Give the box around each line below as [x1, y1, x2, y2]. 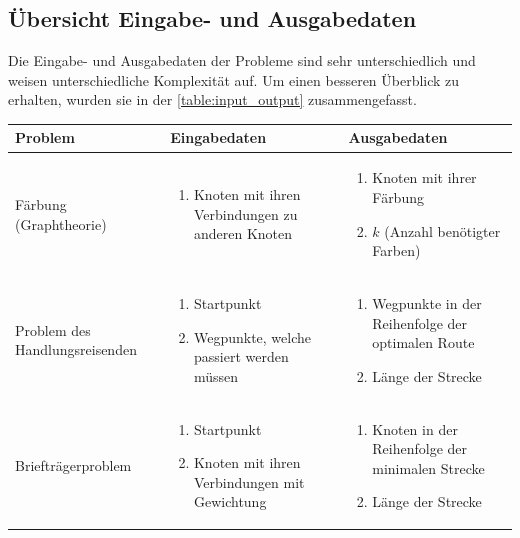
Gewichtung [193, 491, 267, 512]
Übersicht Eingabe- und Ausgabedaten [8, 3, 417, 34]
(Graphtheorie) [15, 213, 107, 234]
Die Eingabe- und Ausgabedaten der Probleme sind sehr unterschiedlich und [8, 50, 476, 71]
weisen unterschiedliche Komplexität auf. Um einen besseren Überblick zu [8, 69, 460, 90]
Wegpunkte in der [372, 292, 482, 313]
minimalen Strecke [372, 457, 485, 478]
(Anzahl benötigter [384, 220, 501, 241]
